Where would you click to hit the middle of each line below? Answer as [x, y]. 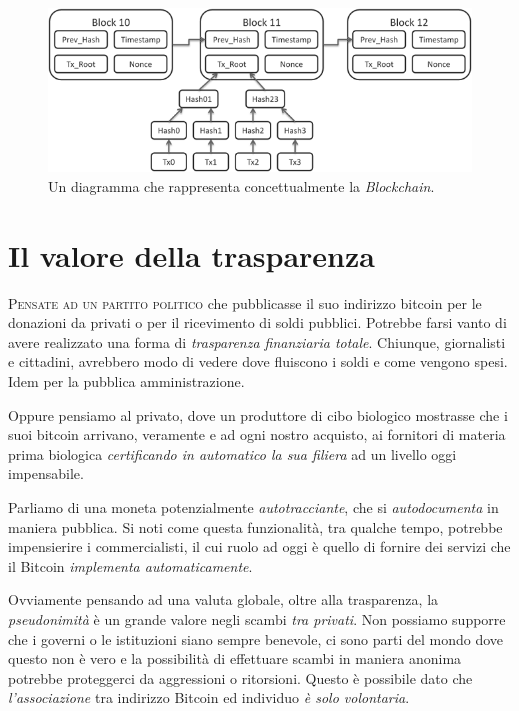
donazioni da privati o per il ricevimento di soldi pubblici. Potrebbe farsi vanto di [257, 322]
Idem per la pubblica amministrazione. [126, 380]
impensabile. [46, 473]
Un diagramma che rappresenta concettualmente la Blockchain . [241, 185]
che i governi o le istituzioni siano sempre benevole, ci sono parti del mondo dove [256, 638]
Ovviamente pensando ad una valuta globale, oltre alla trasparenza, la [223, 599]
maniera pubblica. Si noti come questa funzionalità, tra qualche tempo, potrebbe [255, 526]
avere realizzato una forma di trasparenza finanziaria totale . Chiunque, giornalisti [257, 341]
